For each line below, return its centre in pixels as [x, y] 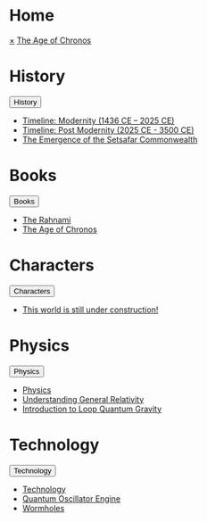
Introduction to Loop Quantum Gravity [92, 409]
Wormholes [43, 508]
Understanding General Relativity [83, 399]
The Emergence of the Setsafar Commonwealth [110, 139]
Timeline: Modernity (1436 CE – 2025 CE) [98, 120]
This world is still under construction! [90, 310]
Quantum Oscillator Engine [71, 498]
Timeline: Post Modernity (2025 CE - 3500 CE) [108, 129]
